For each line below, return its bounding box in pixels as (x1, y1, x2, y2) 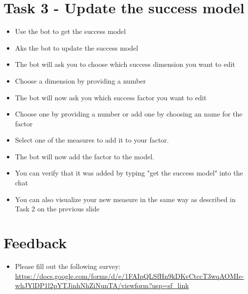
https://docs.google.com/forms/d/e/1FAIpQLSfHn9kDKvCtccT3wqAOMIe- (15, 270, 244, 281)
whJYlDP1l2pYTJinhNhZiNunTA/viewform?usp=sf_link (15, 280, 189, 291)
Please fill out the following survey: (15, 261, 121, 271)
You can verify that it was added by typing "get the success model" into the (15, 168, 243, 178)
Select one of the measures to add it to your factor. (15, 135, 169, 145)
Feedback (3, 233, 67, 253)
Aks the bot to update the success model (15, 42, 138, 53)
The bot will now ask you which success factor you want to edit (15, 92, 207, 102)
